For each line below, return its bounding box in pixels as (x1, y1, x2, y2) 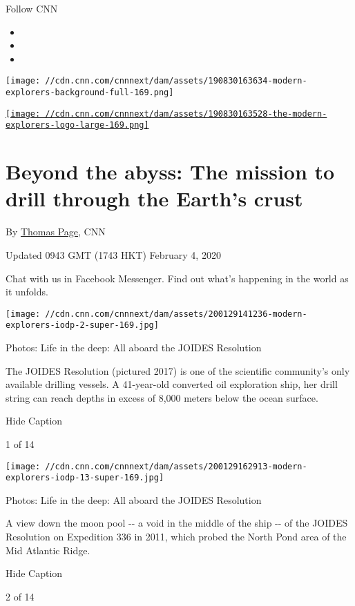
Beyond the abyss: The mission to (6, 157, 335, 186)
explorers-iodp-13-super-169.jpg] (6, 473, 164, 483)
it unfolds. (6, 284, 48, 299)
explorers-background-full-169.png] (6, 88, 174, 98)
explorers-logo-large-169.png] (6, 120, 149, 130)
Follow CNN (6, 1, 58, 15)
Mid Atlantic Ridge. (6, 543, 90, 557)
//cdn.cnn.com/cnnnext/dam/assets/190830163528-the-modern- (45, 108, 327, 119)
